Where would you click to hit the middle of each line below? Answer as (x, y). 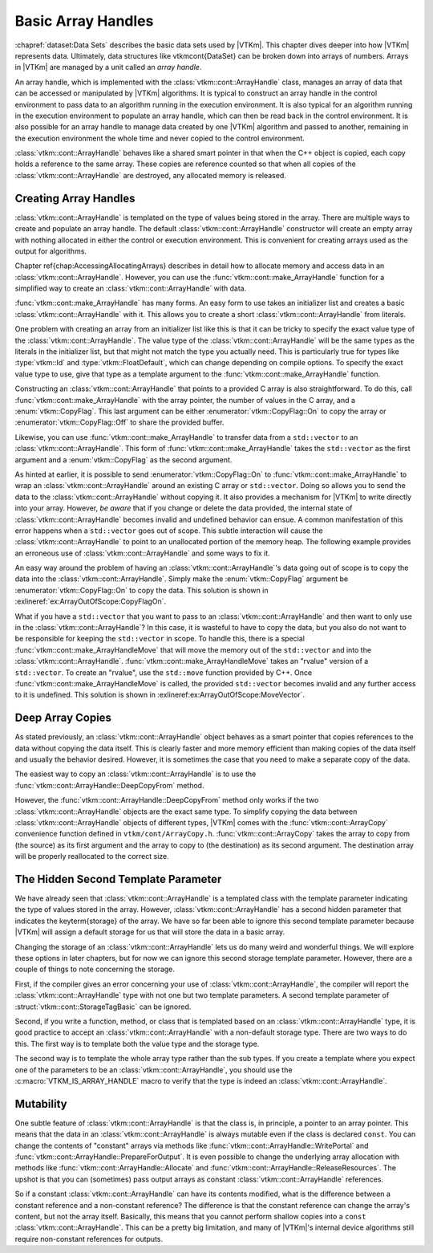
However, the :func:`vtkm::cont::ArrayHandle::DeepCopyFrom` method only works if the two (167, 800)
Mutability (41, 1104)
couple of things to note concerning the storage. (95, 969)
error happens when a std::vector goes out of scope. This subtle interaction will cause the (169, 531)
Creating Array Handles (75, 198)
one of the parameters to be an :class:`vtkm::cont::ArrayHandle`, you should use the (154, 1070)
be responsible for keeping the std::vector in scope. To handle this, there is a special (160, 639)
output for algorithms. (51, 251)
